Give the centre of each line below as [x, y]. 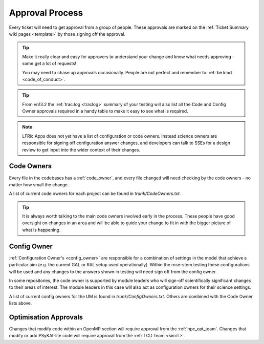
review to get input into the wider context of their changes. [81, 150]
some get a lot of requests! [49, 64]
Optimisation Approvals [46, 317]
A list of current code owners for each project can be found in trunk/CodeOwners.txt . [95, 193]
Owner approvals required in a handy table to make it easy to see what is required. [105, 111]
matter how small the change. [39, 184]
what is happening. [41, 230]
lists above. [21, 303]
